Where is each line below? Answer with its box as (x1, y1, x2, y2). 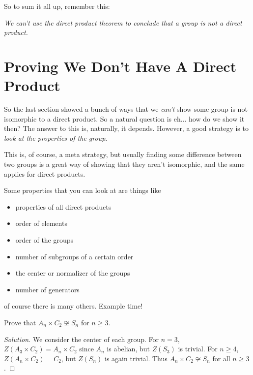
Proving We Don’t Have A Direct (4, 56, 237, 76)
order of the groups (15, 235, 74, 245)
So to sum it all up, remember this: (4, 1, 110, 11)
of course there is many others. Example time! (4, 301, 143, 311)
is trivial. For (178, 344, 218, 354)
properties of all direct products (15, 201, 112, 212)
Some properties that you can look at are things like (4, 185, 161, 195)
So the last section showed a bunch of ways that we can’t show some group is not (4, 104, 248, 114)
